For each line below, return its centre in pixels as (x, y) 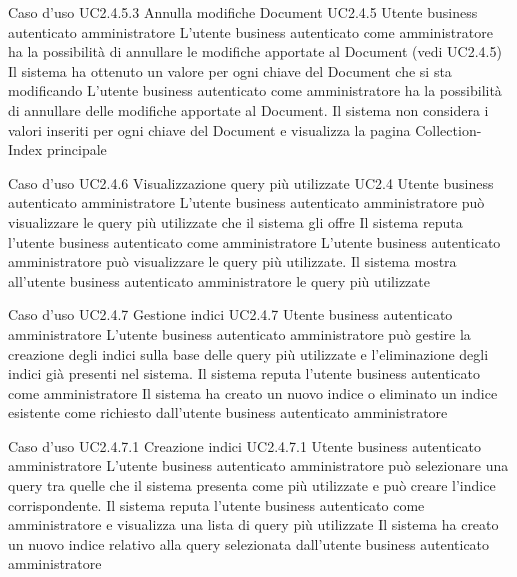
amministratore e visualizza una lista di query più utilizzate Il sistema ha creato (253, 524)
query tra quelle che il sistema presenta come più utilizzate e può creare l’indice (252, 485)
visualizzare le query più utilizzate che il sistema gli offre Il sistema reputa (235, 221)
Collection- (448, 129)
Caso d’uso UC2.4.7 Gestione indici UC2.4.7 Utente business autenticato (230, 314)
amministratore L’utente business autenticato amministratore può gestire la (239, 333)
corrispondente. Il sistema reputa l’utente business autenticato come (216, 504)
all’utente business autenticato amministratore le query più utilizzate (219, 280)
